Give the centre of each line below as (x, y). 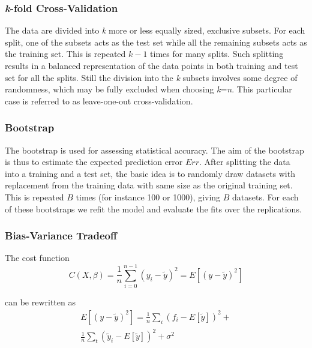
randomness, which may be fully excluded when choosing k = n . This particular (148, 89)
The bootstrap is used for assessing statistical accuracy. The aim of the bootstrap (154, 150)
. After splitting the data (244, 162)
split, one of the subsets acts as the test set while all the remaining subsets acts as (156, 42)
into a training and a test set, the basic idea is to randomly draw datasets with (150, 173)
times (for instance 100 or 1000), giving (148, 196)
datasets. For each (265, 196)
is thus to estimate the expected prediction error (94, 162)
